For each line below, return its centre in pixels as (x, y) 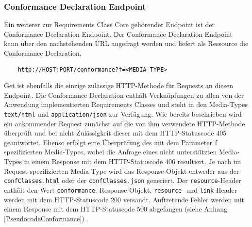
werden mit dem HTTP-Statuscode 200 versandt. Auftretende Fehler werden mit (124, 199)
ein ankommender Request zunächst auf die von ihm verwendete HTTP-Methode (125, 123)
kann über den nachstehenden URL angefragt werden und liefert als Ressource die (126, 43)
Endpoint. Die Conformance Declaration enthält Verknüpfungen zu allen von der (124, 95)
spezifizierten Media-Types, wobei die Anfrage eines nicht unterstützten (110, 152)
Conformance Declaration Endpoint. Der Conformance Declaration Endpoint (118, 34)
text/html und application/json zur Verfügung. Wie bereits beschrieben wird (123, 113)
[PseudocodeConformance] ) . (46, 218)
